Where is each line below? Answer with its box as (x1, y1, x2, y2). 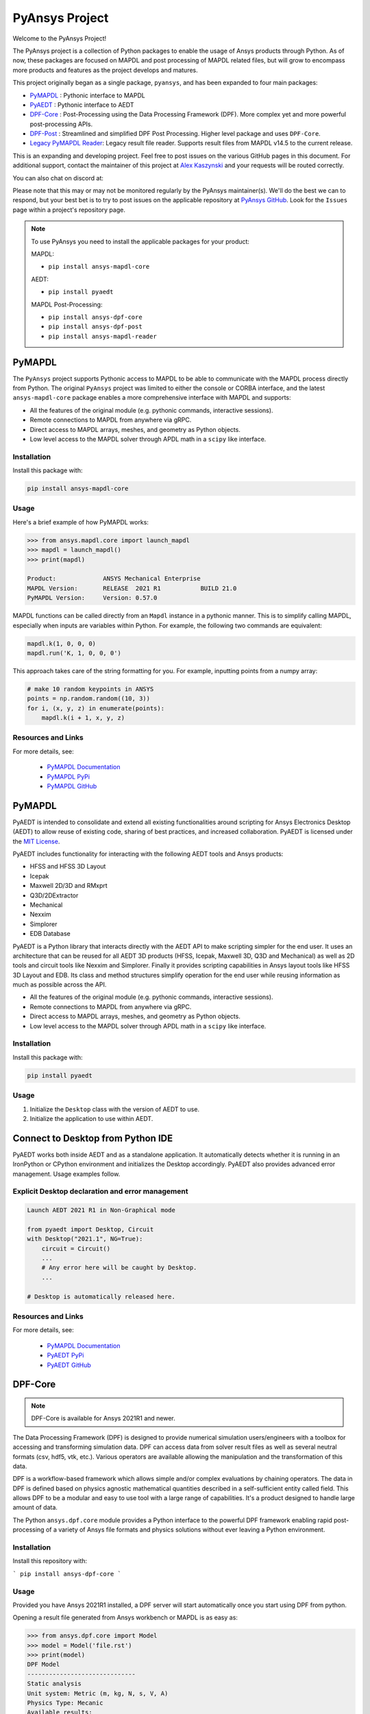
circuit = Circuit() (41, 1244, 111, 1253)
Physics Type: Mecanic (27, 1699, 103, 1707)
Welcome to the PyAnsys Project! (12, 34, 107, 43)
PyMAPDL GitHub (47, 782, 97, 790)
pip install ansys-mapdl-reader (48, 333, 157, 340)
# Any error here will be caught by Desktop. (41, 1264, 197, 1272)
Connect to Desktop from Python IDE (12, 1132, 173, 1144)
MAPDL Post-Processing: (31, 300, 103, 309)
